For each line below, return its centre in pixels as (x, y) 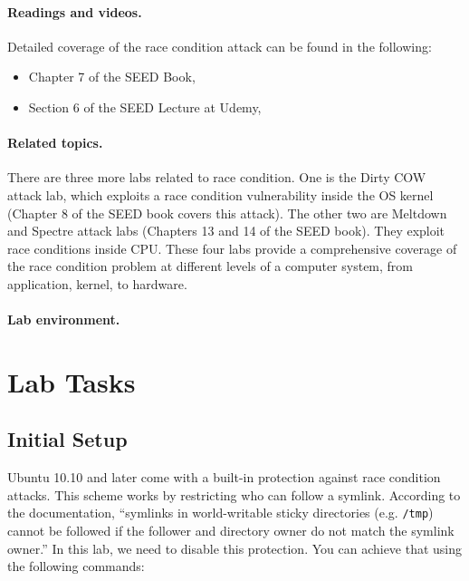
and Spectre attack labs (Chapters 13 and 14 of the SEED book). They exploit (226, 231)
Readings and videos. (75, 11)
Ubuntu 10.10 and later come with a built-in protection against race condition (224, 477)
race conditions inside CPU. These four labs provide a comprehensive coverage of (232, 248)
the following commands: (76, 566)
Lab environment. (64, 320)
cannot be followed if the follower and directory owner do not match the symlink (231, 531)
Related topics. (55, 143)
